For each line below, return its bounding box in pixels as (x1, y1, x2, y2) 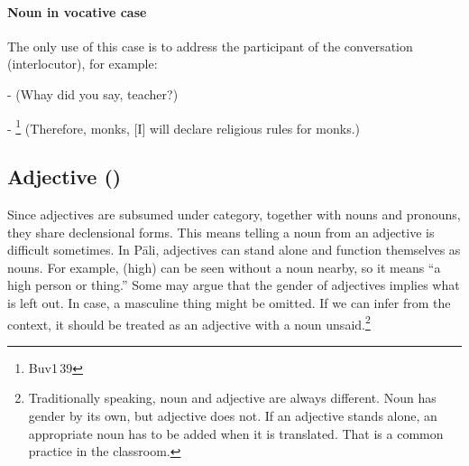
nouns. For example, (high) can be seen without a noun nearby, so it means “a (7, 257, 441, 276)
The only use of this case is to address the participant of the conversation (7, 36, 413, 55)
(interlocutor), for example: (7, 54, 158, 73)
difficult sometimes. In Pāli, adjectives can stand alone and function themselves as (7, 240, 461, 259)
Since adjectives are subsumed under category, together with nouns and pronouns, (7, 205, 461, 224)
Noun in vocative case (7, 2, 147, 21)
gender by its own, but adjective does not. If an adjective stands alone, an (28, 406, 437, 425)
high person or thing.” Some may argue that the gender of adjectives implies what (7, 275, 460, 294)
